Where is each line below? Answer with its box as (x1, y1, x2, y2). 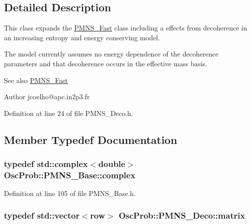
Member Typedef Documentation (4, 132, 177, 147)
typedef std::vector (4, 209, 80, 221)
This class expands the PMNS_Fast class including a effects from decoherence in (4, 23, 247, 33)
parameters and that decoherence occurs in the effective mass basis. (4, 58, 207, 68)
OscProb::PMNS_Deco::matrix (118, 209, 245, 221)
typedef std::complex (4, 158, 88, 170)
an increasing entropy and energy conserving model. (4, 32, 160, 42)
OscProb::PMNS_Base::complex (4, 168, 136, 181)
